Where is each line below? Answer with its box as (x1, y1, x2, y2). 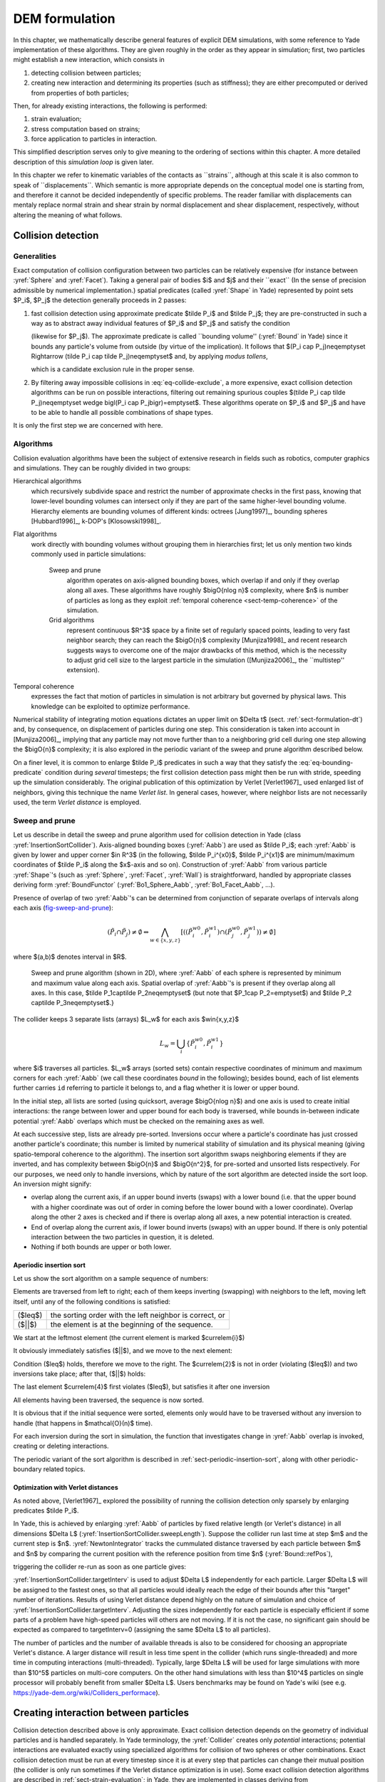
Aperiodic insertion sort (13, 1261, 86, 1269)
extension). (66, 666, 100, 674)
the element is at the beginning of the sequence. (50, 1319, 213, 1329)
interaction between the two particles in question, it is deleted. (31, 1232, 215, 1241)
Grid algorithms (48, 616, 95, 624)
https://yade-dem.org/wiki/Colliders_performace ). (13, 1688, 160, 1696)
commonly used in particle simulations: (31, 550, 146, 559)
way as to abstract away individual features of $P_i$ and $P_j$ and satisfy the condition (31, 319, 290, 327)
